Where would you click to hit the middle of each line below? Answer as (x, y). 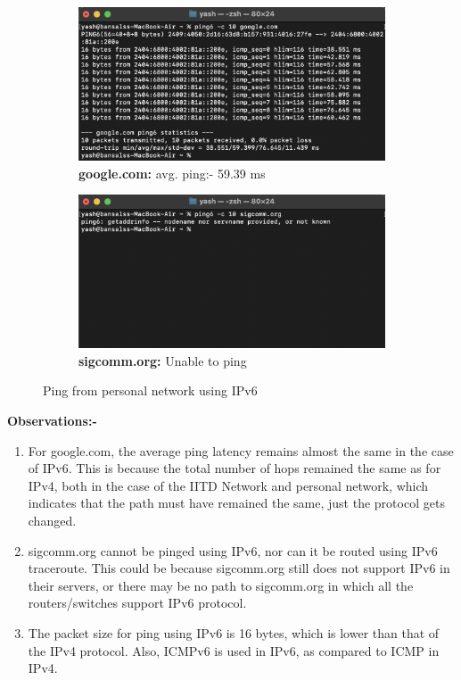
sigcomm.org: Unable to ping (163, 360)
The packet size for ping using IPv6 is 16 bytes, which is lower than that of (234, 632)
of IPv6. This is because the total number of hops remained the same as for (235, 468)
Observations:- (52, 420)
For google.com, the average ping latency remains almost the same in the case (241, 450)
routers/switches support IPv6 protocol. (137, 603)
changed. (52, 520)
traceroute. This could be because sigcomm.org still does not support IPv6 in (239, 568)
